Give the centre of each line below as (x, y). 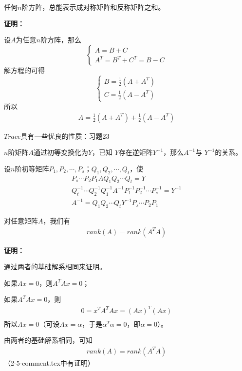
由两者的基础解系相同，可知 (48, 340)
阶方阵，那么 (61, 40)
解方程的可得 (24, 70)
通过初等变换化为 (61, 152)
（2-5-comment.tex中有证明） (49, 362)
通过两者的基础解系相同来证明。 (55, 267)
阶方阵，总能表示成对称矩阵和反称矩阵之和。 (93, 7)
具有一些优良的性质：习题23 (65, 136)
